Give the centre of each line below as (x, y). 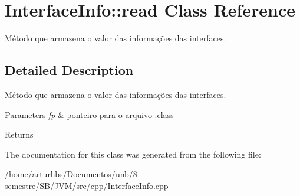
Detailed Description (69, 70)
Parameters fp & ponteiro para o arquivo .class (89, 114)
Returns (19, 134)
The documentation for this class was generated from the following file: (133, 154)
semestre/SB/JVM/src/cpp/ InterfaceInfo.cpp (87, 185)
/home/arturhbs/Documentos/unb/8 (71, 174)
